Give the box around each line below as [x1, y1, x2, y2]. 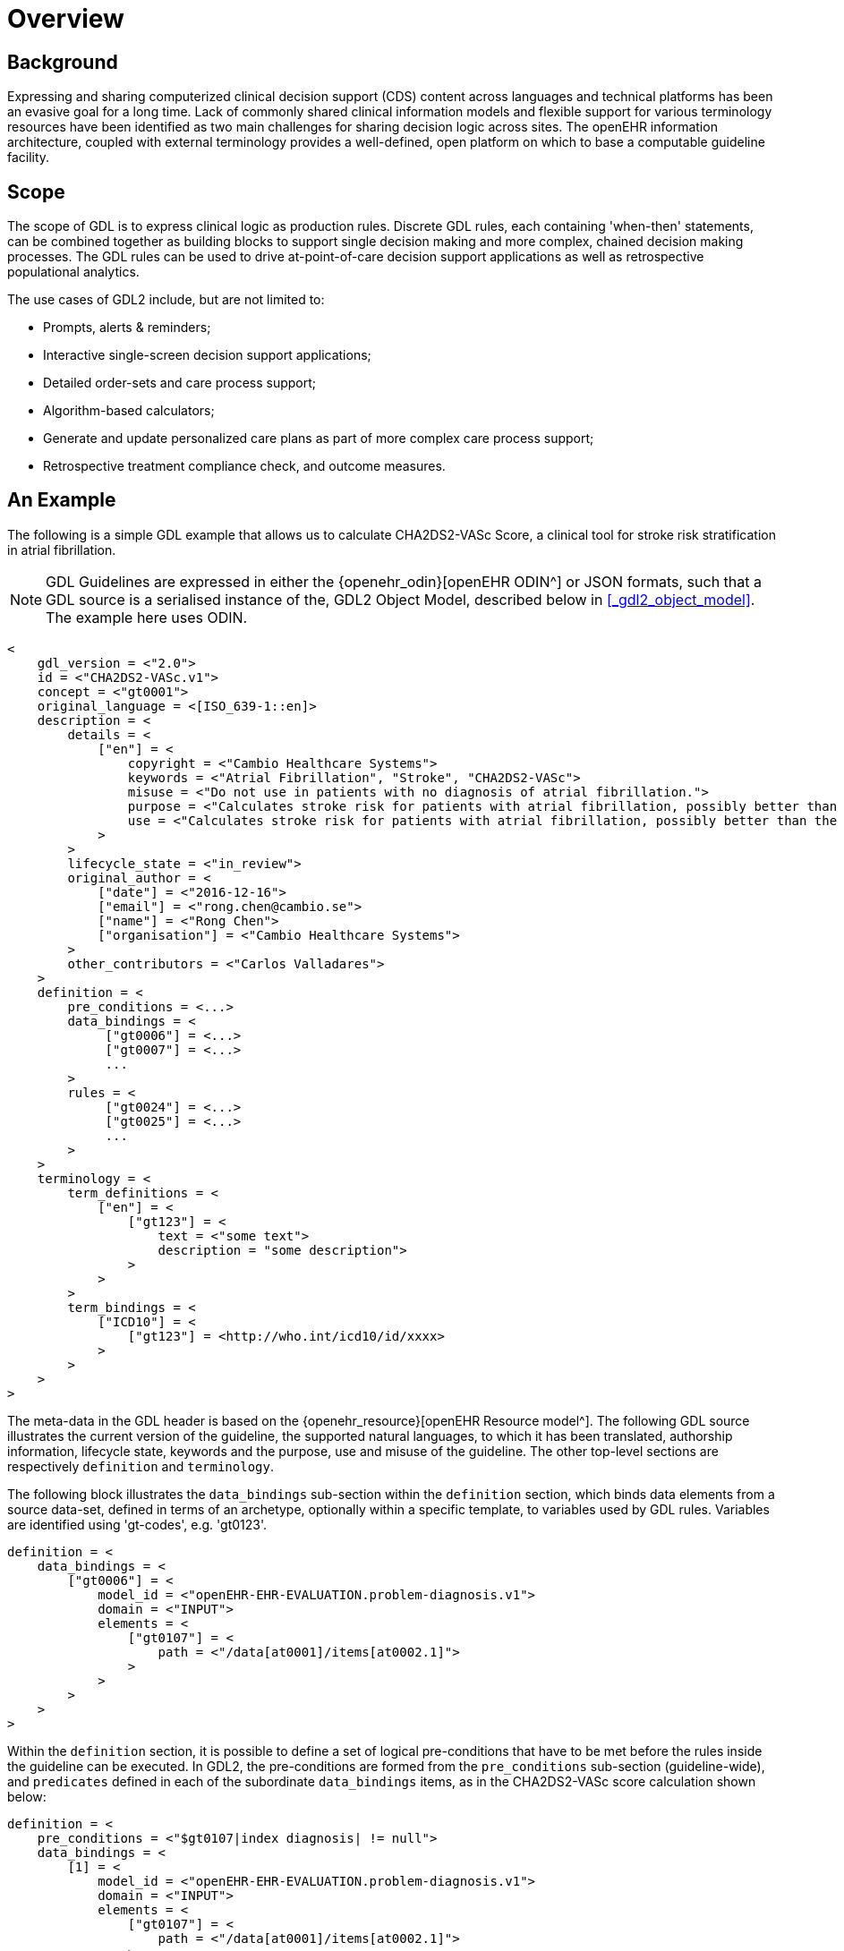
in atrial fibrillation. [7, 541, 116, 558]
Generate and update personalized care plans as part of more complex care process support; [43, 430, 594, 447]
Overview [7, 4, 124, 34]
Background [7, 50, 118, 73]
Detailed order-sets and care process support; [43, 375, 317, 391]
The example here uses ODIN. [46, 608, 248, 626]
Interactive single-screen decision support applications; [43, 347, 371, 363]
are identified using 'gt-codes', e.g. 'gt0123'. [7, 1516, 268, 1532]
